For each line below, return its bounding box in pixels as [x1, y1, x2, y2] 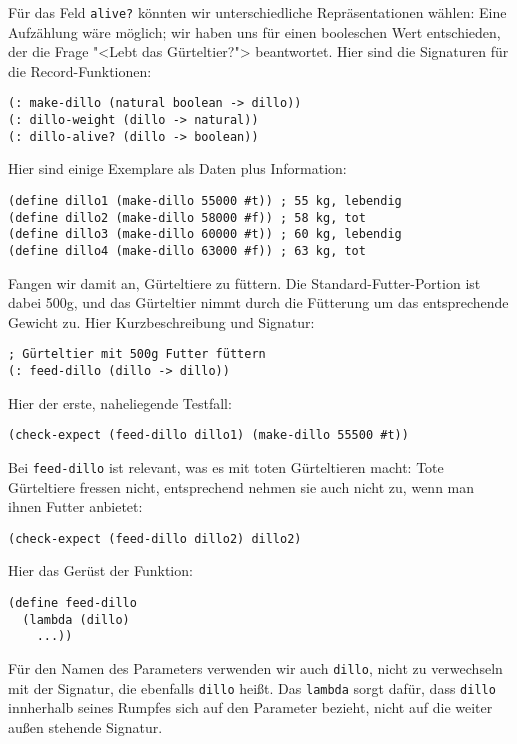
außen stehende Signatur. [8, 716, 163, 737]
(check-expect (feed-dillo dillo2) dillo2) [8, 531, 302, 546]
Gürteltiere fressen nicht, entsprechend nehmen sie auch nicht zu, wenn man [8, 476, 475, 497]
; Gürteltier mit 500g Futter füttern [8, 347, 266, 362]
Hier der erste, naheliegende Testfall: [8, 392, 232, 413]
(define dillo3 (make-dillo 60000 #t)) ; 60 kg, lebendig [8, 227, 402, 242]
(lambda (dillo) [22, 612, 130, 627]
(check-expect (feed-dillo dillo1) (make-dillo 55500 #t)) [8, 428, 409, 443]
